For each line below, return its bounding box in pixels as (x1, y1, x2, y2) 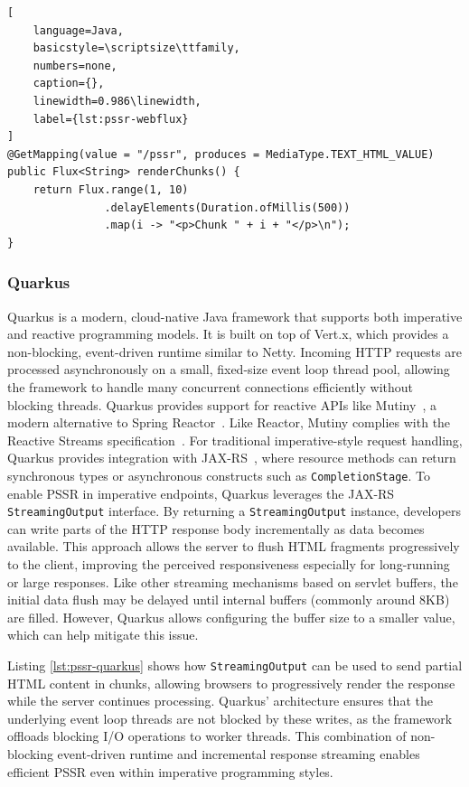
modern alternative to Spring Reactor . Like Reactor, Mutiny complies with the (7, 413, 451, 432)
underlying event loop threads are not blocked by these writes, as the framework (7, 708, 453, 727)
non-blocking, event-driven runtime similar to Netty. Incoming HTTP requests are (7, 342, 463, 361)
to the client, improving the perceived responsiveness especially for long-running (7, 554, 450, 573)
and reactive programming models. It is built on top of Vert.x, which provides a (7, 324, 449, 343)
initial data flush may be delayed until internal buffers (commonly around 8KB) (7, 590, 450, 609)
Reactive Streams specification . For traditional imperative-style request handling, (7, 430, 463, 449)
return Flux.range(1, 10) (33, 183, 189, 196)
